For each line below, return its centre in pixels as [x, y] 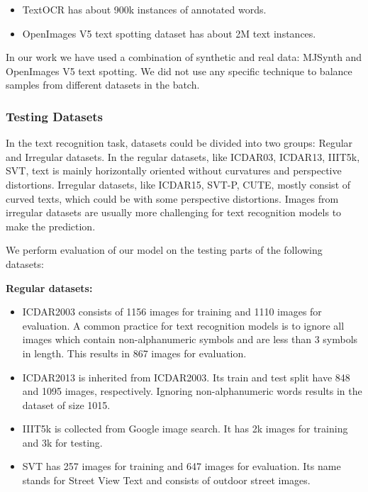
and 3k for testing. [62, 442]
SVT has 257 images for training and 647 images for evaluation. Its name [182, 466]
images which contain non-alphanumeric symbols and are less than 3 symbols [190, 339]
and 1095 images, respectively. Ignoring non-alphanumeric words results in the [192, 391]
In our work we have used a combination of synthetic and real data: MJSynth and [184, 57]
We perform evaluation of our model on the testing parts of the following [164, 250]
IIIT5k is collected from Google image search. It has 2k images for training [185, 429]
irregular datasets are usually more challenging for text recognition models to [174, 212]
